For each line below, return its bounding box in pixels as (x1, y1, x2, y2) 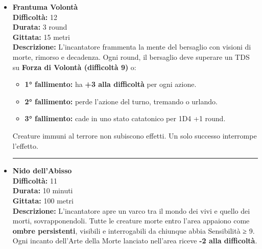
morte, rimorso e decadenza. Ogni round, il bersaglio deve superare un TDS (12, 51, 250, 62)
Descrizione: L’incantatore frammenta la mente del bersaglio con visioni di (12, 41, 251, 52)
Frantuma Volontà (12, 2, 78, 12)
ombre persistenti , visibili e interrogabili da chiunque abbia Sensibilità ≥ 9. (12, 225, 255, 236)
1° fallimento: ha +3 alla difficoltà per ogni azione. (25, 79, 197, 89)
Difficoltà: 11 (12, 175, 57, 186)
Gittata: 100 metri (12, 195, 74, 206)
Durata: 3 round (12, 21, 67, 32)
